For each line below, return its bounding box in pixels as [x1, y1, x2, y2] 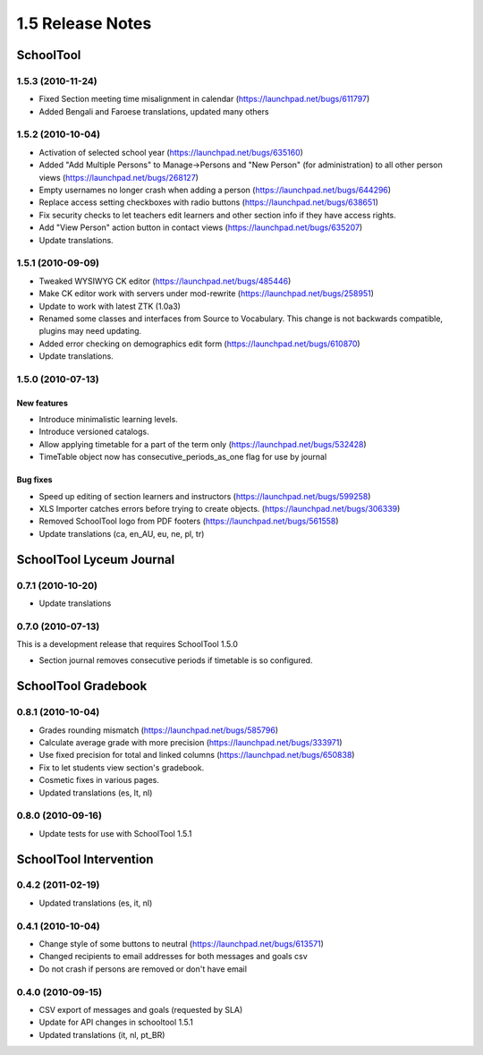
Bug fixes [16, 474, 53, 485]
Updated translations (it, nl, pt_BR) [38, 1029, 165, 1040]
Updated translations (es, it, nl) [38, 898, 153, 908]
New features [16, 397, 69, 408]
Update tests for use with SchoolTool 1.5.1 [38, 828, 192, 838]
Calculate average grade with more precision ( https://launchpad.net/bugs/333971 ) [38, 736, 343, 747]
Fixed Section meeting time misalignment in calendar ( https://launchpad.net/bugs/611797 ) [38, 94, 370, 105]
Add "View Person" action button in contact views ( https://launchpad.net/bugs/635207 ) [38, 222, 363, 233]
